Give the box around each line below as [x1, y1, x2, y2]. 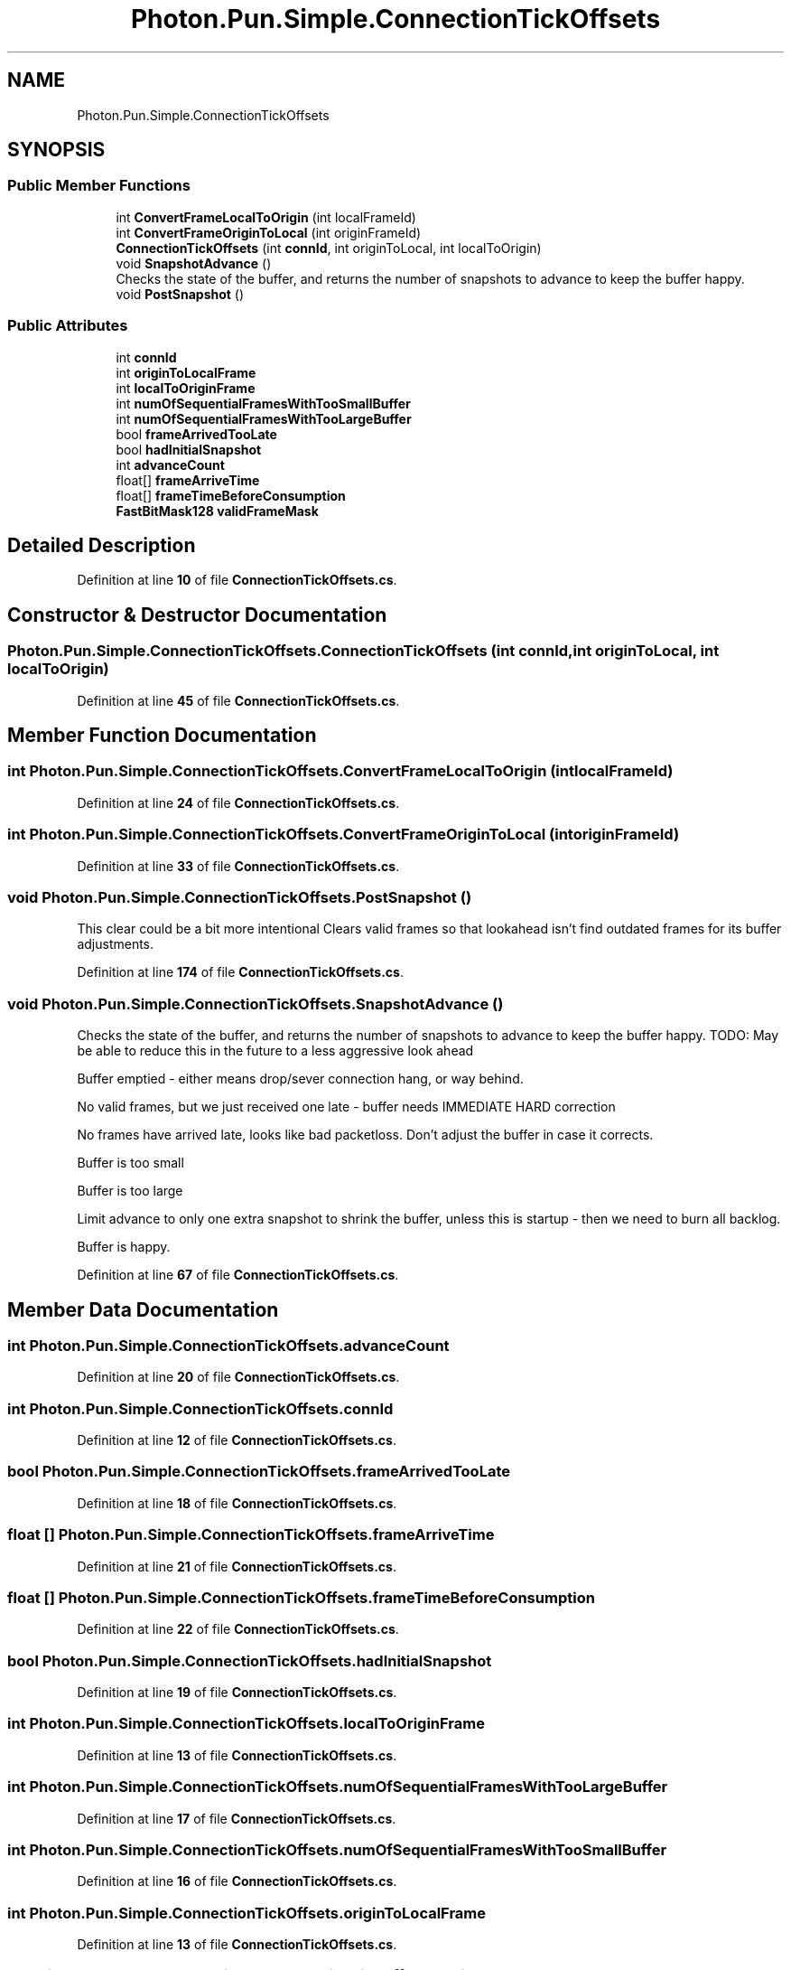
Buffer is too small [77, 1155, 184, 1171]
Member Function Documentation [7, 724, 317, 747]
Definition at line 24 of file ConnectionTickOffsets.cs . [77, 794, 400, 811]
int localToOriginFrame [116, 380, 256, 396]
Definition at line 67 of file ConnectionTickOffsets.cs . [77, 1267, 399, 1283]
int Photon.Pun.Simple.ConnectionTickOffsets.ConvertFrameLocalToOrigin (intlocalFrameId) [7, 762, 674, 781]
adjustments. [77, 936, 154, 952]
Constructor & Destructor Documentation [7, 603, 387, 626]
